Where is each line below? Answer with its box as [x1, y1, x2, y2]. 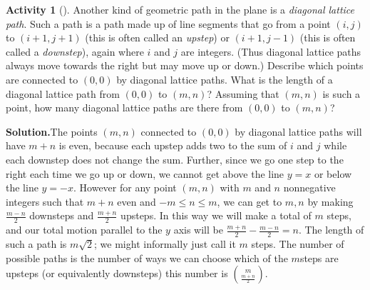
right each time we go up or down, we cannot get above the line [6, 166, 284, 181]
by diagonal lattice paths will [235, 124, 362, 139]
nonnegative [283, 180, 336, 195]
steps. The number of [251, 236, 344, 251]
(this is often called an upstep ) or [85, 30, 230, 45]
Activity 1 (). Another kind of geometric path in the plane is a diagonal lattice [6, 2, 355, 16]
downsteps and [29, 208, 94, 223]
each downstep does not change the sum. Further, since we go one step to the [6, 151, 344, 166]
